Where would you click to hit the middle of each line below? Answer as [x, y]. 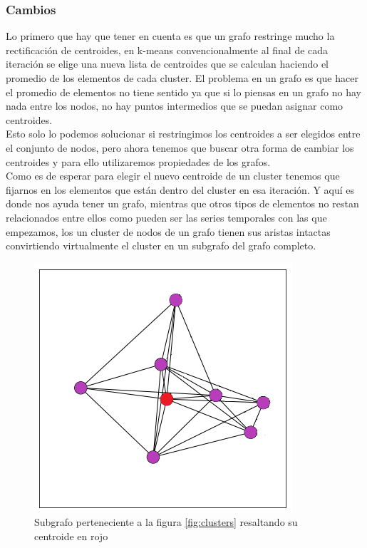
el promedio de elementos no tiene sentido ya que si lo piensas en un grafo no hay [183, 92]
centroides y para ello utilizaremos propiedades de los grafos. [138, 161]
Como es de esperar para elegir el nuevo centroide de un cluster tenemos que [173, 176]
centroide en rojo [71, 536]
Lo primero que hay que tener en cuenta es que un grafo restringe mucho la [170, 36]
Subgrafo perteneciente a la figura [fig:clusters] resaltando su [166, 522]
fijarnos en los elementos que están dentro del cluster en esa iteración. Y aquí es [180, 189]
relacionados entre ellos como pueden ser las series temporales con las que [166, 217]
